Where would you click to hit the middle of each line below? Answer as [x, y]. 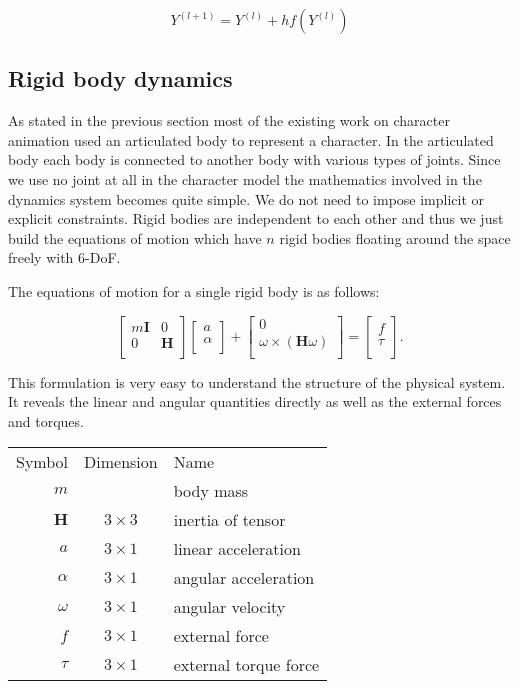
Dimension [121, 462]
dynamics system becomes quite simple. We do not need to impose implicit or [246, 198]
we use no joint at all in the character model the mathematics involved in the [245, 178]
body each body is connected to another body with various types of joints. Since [254, 159]
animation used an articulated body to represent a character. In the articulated [251, 139]
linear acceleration [237, 549]
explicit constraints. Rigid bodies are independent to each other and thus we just [256, 218]
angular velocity [229, 607]
